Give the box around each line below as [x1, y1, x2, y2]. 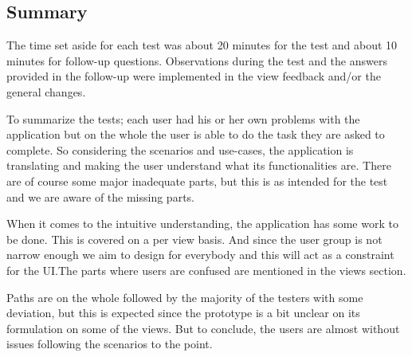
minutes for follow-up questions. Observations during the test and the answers [6, 52, 387, 69]
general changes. [6, 83, 86, 100]
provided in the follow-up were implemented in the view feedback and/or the [6, 68, 381, 84]
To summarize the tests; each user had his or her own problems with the [6, 110, 360, 127]
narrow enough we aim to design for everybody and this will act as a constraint [6, 246, 394, 263]
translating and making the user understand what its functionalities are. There [6, 157, 391, 174]
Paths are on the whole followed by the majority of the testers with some [6, 288, 363, 305]
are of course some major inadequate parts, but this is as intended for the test [6, 172, 388, 189]
